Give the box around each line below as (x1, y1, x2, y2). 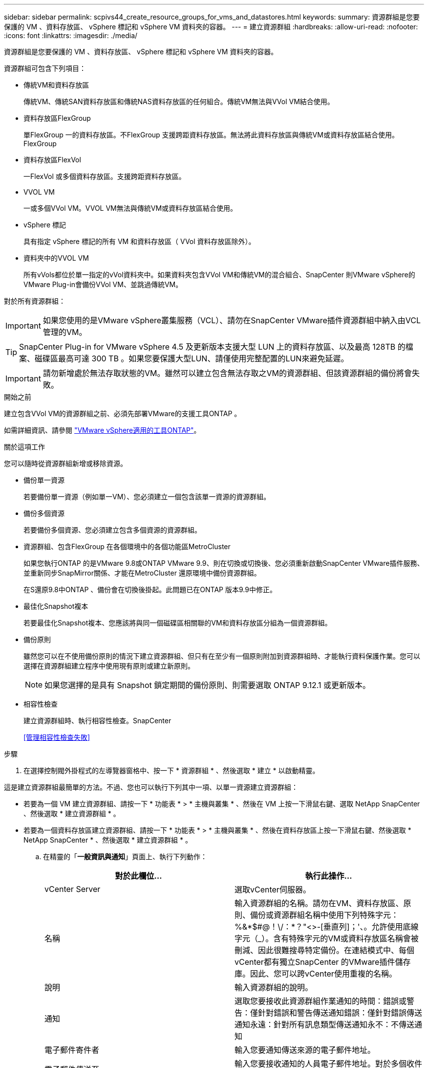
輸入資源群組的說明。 (235, 982, 313, 992)
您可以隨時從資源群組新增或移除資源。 (4, 459, 127, 467)
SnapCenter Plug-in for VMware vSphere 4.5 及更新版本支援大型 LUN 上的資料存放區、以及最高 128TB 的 (19, 342, 406, 352)
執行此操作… (305, 871, 352, 881)
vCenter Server (44, 884, 101, 894)
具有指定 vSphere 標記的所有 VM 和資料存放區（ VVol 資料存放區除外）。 (23, 237, 256, 245)
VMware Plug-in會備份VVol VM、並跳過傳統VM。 (23, 280, 183, 289)
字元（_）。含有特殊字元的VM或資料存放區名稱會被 (235, 934, 419, 943)
